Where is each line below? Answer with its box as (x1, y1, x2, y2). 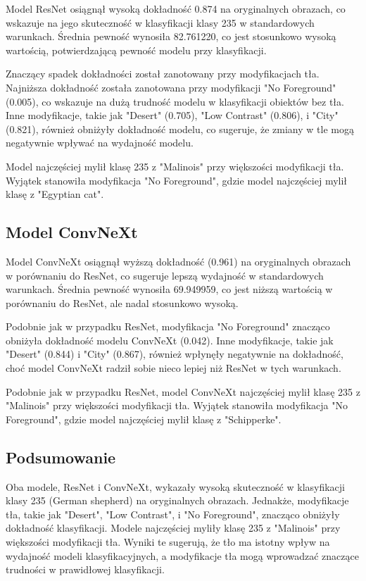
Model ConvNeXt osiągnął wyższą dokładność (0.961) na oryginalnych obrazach (6, 254, 351, 268)
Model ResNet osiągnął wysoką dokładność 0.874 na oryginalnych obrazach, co (6, 1, 346, 15)
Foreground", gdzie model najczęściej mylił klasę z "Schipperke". (6, 411, 282, 426)
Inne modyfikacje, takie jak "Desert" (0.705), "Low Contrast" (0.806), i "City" (6, 108, 339, 123)
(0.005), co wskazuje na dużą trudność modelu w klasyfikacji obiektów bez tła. (6, 94, 344, 108)
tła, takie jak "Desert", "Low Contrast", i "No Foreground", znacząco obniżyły (6, 506, 340, 521)
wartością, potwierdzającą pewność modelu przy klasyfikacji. (6, 42, 267, 57)
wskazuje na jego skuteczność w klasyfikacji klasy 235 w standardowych (6, 15, 315, 30)
